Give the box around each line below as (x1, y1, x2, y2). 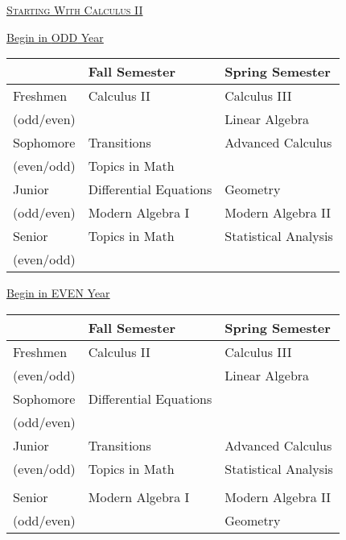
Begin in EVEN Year (6, 285, 110, 301)
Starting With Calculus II (6, 2, 143, 18)
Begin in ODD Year (6, 28, 104, 45)
